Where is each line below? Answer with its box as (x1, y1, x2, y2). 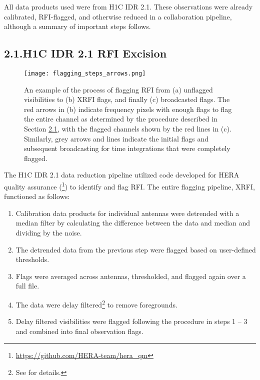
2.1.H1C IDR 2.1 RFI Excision (4, 45, 167, 61)
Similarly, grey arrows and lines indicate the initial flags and (24, 133, 209, 143)
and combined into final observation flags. (15, 325, 143, 336)
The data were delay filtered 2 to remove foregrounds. (15, 297, 177, 309)
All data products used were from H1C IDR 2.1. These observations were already (4, 1, 253, 11)
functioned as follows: (4, 191, 70, 201)
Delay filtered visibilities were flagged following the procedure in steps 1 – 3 (15, 316, 247, 326)
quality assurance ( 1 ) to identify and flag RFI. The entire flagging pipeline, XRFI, (4, 179, 255, 191)
